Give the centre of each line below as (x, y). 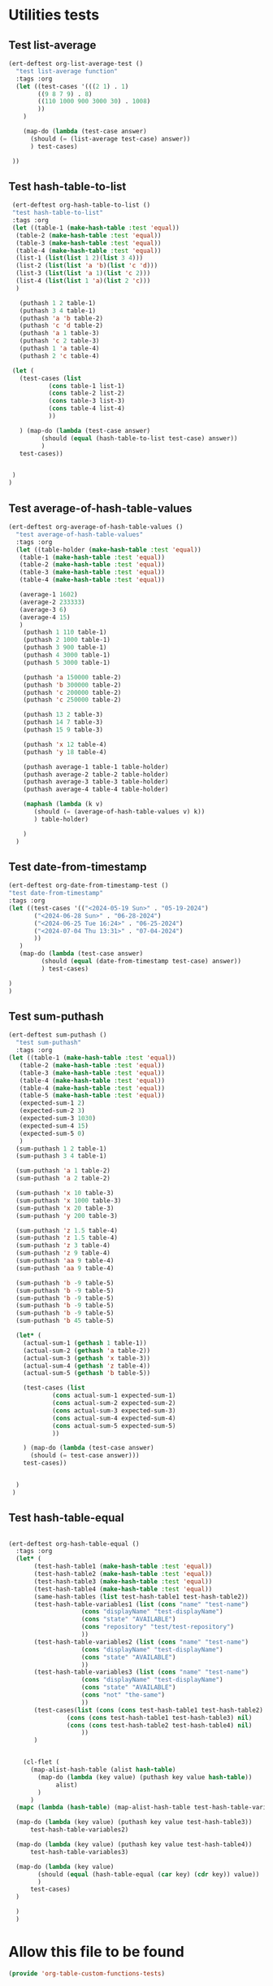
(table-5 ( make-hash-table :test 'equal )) (92, 1096)
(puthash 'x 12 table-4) (65, 744)
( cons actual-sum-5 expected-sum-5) (114, 1425)
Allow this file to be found (96, 1952)
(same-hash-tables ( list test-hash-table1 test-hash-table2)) (141, 1596)
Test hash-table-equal (66, 1518)
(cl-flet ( (41, 1762)
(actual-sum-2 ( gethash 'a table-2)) (87, 1351)
